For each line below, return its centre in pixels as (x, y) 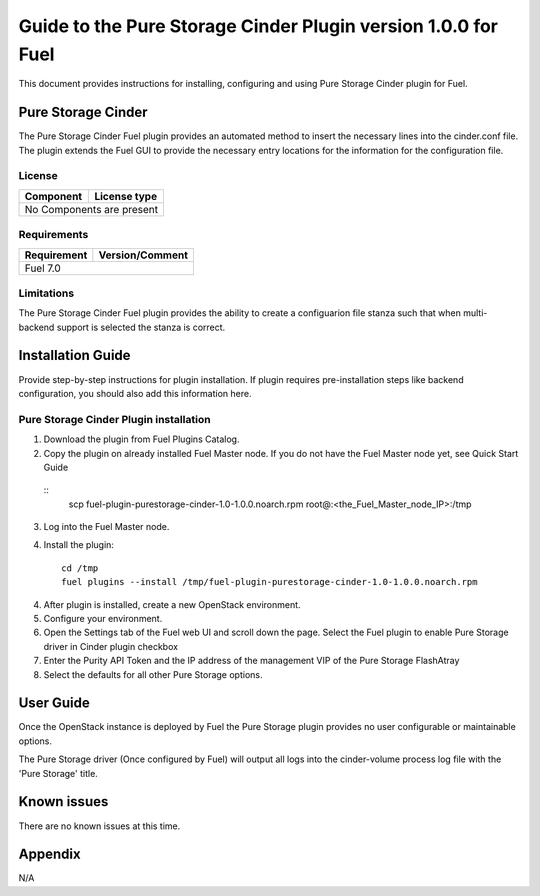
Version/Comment (143, 255)
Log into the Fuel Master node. (106, 527)
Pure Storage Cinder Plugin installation (114, 419)
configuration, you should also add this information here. (135, 393)
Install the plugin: (79, 545)
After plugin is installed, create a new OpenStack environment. (172, 604)
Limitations (46, 293)
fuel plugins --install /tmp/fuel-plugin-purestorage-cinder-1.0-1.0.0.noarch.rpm (269, 582)
